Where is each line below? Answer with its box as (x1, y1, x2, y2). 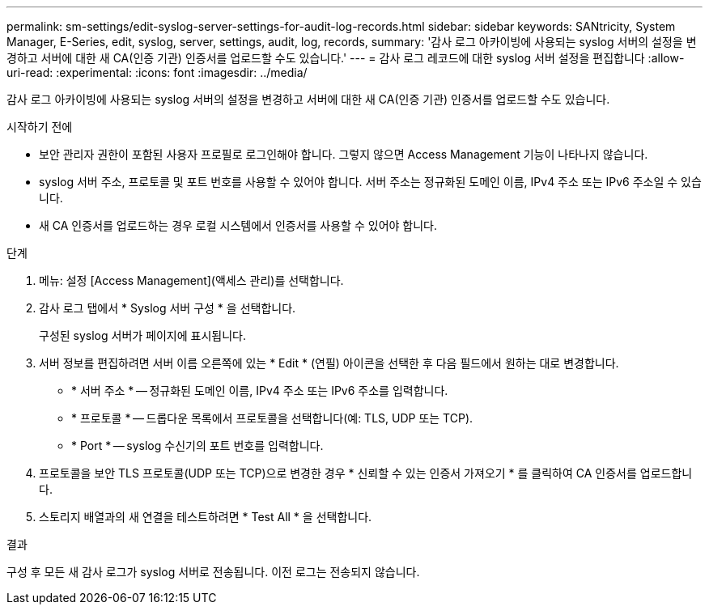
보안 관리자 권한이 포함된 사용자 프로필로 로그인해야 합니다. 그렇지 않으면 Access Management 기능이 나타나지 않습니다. (39, 147, 648, 161)
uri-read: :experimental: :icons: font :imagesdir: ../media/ (6, 66, 308, 79)
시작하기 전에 (6, 120, 73, 134)
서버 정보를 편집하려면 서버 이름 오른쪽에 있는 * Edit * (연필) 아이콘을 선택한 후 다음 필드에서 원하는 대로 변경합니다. (39, 356, 619, 370)
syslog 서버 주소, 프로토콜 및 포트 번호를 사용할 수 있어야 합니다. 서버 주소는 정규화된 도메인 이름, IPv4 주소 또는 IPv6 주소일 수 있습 (39, 175, 702, 189)
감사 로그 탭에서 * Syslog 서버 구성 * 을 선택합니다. (39, 301, 296, 315)
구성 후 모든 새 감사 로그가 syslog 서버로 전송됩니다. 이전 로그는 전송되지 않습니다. (6, 565, 420, 579)
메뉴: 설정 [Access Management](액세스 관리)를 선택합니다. (39, 274, 344, 287)
